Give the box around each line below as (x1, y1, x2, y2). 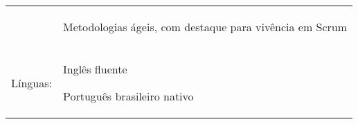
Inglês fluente (63, 61, 127, 77)
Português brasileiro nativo (63, 88, 194, 104)
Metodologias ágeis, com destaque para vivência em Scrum (63, 19, 348, 35)
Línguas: (11, 74, 52, 91)
